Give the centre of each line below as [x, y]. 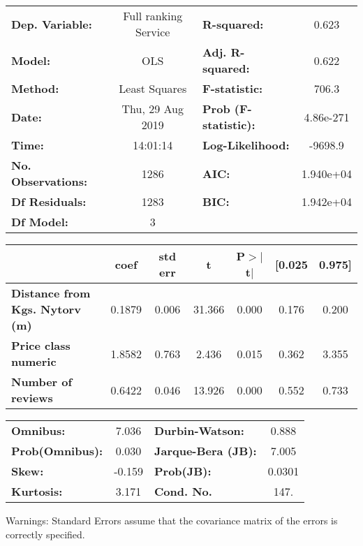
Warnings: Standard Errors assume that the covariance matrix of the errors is [172, 520]
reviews [32, 398]
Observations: [50, 181]
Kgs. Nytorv [46, 309]
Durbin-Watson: [199, 430]
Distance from [51, 293]
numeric [34, 361]
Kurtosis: [37, 491]
